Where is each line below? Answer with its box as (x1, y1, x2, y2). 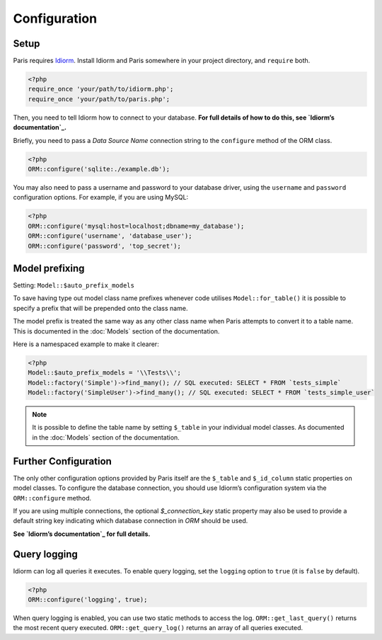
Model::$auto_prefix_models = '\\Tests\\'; (28, 369, 182, 377)
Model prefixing (13, 262, 85, 274)
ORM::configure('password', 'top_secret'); (28, 241, 182, 250)
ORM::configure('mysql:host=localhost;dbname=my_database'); (28, 222, 245, 230)
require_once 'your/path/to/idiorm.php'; (28, 85, 174, 93)
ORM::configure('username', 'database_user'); (28, 232, 192, 240)
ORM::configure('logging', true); (28, 595, 148, 604)
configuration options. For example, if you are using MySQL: (13, 193, 189, 202)
